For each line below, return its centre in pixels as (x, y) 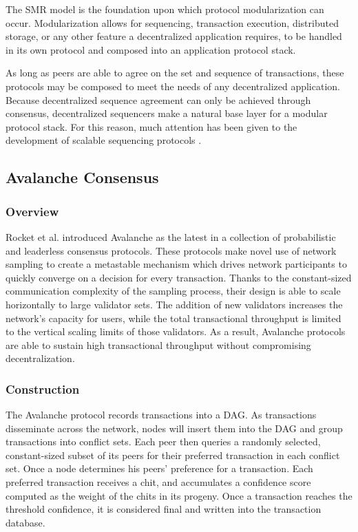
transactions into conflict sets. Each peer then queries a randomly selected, (163, 441)
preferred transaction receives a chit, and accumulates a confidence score (158, 482)
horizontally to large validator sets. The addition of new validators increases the (174, 304)
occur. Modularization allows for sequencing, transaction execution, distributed (172, 22)
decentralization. (40, 358)
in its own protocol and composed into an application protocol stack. (151, 49)
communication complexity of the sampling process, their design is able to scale (173, 291)
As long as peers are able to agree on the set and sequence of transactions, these (175, 73)
